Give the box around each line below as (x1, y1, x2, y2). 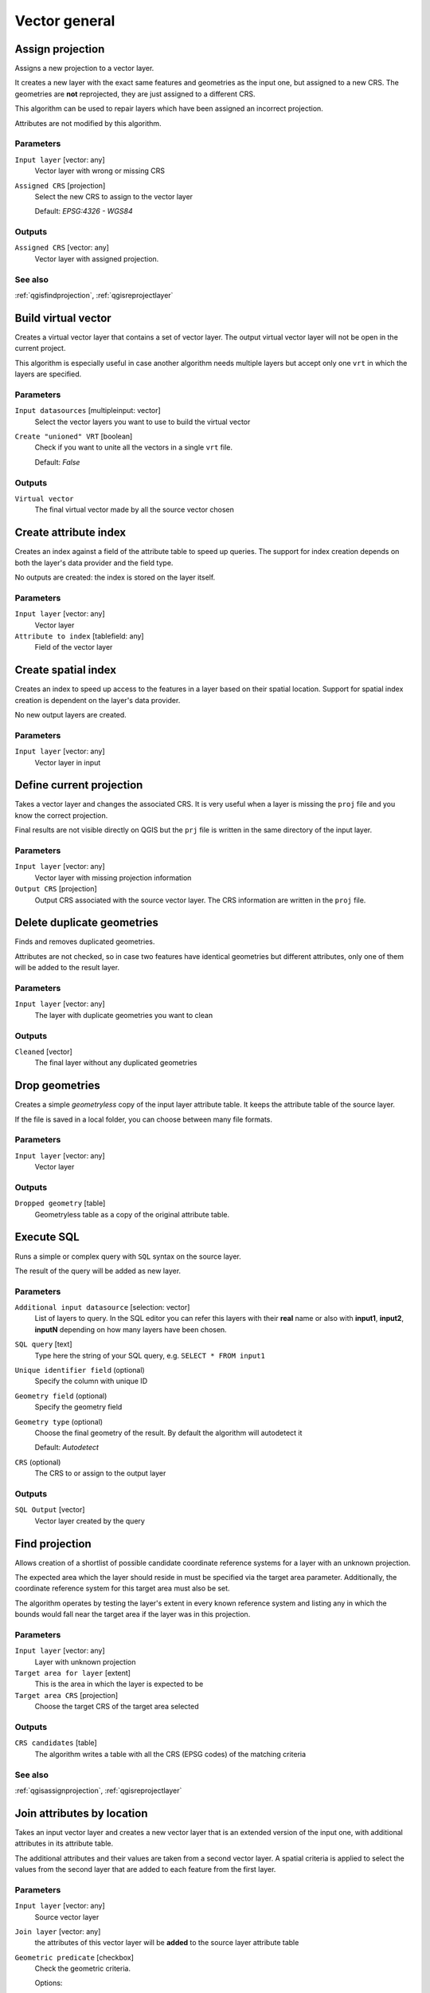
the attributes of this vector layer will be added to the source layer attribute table (34, 1938, 299, 1948)
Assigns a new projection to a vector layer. (14, 64, 154, 73)
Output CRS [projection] (14, 884, 97, 894)
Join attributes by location (14, 1806, 148, 1820)
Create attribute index (14, 526, 127, 540)
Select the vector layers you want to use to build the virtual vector (34, 417, 251, 427)
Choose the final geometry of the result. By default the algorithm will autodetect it (34, 1428, 303, 1437)
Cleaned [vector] (14, 1047, 73, 1056)
